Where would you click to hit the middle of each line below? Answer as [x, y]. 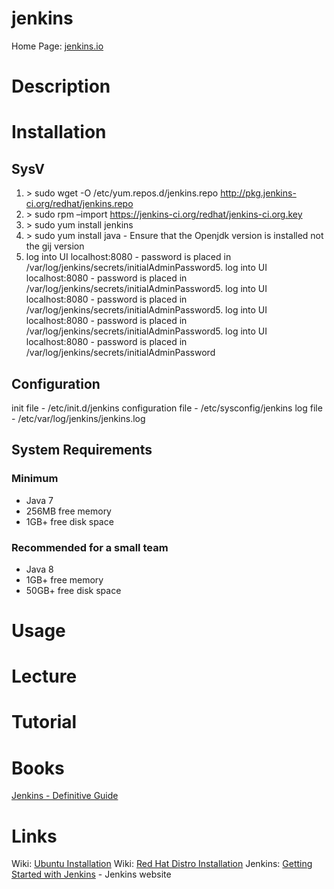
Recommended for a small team [90, 547]
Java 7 [39, 500]
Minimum [35, 479]
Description [61, 86]
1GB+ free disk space [69, 521]
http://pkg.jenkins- [258, 193]
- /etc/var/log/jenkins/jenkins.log [78, 418]
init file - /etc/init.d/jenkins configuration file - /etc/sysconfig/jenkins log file [167, 408]
